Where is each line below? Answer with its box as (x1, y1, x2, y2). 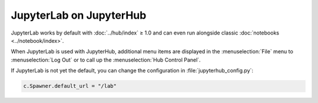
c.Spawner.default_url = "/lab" (23, 83, 117, 90)
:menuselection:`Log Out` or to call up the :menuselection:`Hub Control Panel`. (11, 56, 201, 63)
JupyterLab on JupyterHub (11, 9, 147, 22)
